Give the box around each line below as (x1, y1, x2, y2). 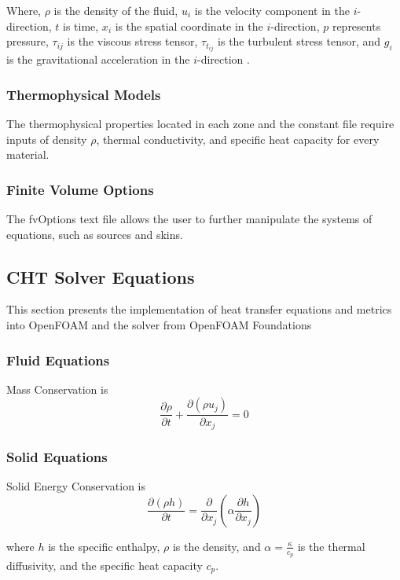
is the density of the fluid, (53, 2, 178, 18)
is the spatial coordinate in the (115, 17, 263, 34)
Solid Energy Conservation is (6, 478, 146, 494)
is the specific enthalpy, (48, 538, 160, 554)
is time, (63, 17, 99, 34)
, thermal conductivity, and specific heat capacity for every (96, 130, 380, 147)
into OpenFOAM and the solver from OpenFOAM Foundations (6, 317, 312, 333)
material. (6, 146, 50, 163)
